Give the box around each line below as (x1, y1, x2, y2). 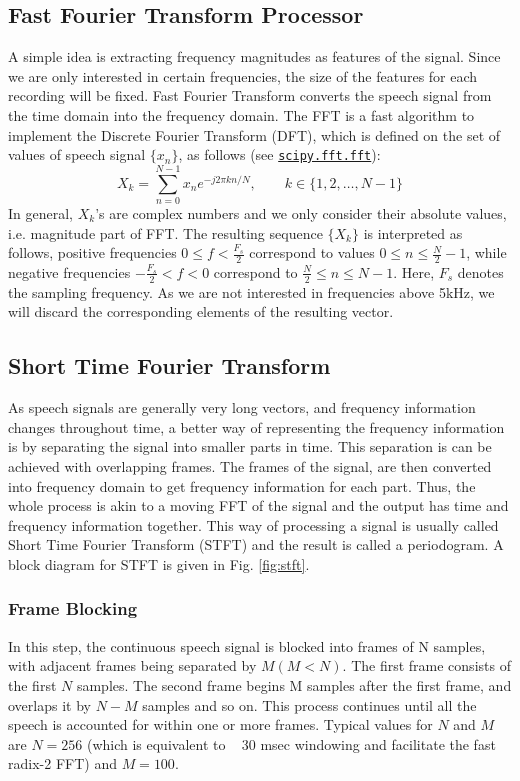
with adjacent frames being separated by (8, 655, 257, 676)
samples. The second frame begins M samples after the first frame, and (76, 674, 512, 695)
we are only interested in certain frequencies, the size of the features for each (8, 65, 478, 86)
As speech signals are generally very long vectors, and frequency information (8, 397, 476, 418)
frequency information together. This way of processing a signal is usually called (8, 514, 499, 535)
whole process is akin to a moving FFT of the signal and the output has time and (8, 495, 509, 516)
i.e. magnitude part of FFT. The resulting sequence (8, 222, 323, 243)
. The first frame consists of (342, 655, 511, 676)
